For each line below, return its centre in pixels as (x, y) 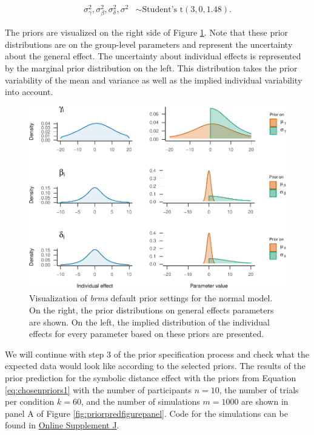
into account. (29, 92)
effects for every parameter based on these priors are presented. (147, 334)
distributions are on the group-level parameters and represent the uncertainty (149, 44)
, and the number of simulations (140, 401)
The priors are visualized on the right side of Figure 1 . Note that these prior (147, 32)
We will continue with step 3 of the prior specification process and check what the (157, 354)
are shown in (265, 401)
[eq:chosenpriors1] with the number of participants (99, 389)
